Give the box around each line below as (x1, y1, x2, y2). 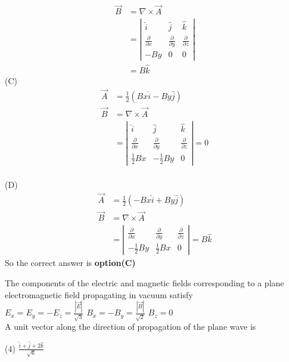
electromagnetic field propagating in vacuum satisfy (5, 288, 193, 301)
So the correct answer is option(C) (5, 256, 136, 269)
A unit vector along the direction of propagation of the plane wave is (5, 320, 256, 333)
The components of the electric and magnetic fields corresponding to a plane (5, 276, 284, 289)
